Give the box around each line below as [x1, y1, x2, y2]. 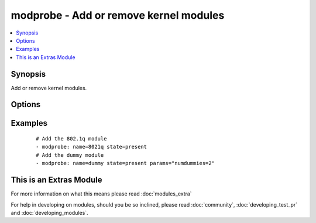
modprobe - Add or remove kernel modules [11, 9, 225, 22]
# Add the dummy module [36, 152, 104, 158]
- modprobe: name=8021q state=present [36, 143, 147, 150]
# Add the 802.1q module [36, 135, 107, 142]
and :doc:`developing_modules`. [11, 209, 88, 216]
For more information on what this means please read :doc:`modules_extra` [11, 190, 193, 197]
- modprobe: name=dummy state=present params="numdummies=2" [36, 160, 215, 167]
